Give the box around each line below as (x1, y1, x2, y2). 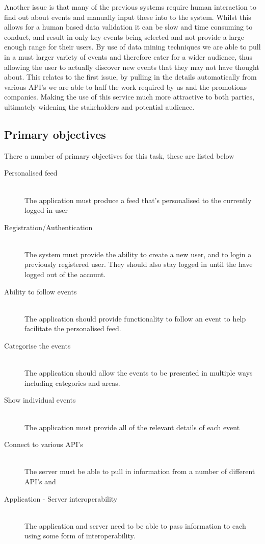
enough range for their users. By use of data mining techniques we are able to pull (4, 41, 261, 52)
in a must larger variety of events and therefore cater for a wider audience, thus (4, 51, 253, 62)
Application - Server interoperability (4, 493, 118, 504)
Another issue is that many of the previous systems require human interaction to (4, 2, 256, 12)
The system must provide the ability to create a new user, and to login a (24, 249, 252, 259)
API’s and (24, 476, 56, 486)
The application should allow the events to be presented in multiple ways (24, 367, 253, 378)
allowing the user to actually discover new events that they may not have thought (4, 61, 259, 72)
